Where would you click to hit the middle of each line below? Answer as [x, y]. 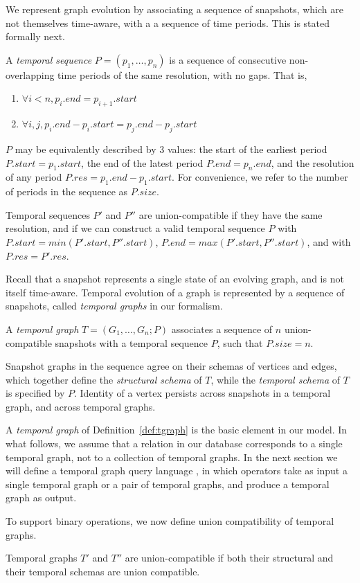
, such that [240, 342]
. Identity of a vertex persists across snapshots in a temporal [202, 393]
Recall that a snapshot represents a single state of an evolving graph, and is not [175, 279]
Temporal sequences [48, 214]
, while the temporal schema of [276, 379]
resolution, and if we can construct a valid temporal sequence [135, 228]
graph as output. [41, 497]
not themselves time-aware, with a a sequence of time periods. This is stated [168, 23]
